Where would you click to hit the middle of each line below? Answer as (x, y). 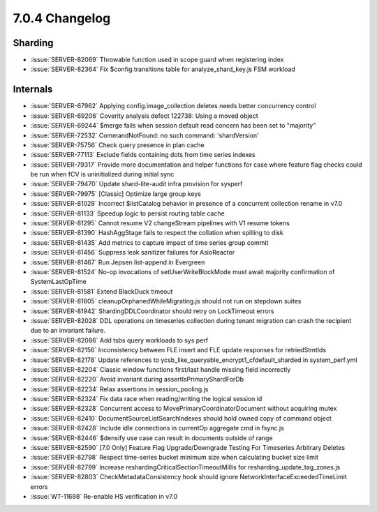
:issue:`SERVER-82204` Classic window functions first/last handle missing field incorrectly (161, 369)
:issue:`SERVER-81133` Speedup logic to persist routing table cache (127, 213)
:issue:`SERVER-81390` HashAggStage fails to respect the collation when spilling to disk (157, 233)
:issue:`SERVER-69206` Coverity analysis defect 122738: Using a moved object (144, 116)
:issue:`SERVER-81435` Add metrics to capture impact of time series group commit (149, 242)
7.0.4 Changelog (62, 18)
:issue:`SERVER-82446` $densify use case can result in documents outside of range (151, 438)
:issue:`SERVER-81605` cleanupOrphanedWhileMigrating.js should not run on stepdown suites (166, 301)
